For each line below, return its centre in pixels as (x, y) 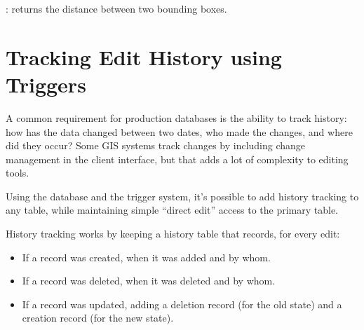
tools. (18, 173)
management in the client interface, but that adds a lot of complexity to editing (177, 159)
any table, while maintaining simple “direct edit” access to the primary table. (172, 210)
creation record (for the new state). (98, 318)
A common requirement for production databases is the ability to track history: (176, 117)
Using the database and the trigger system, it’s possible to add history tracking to (182, 196)
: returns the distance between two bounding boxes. (116, 8)
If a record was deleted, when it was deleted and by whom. (149, 281)
